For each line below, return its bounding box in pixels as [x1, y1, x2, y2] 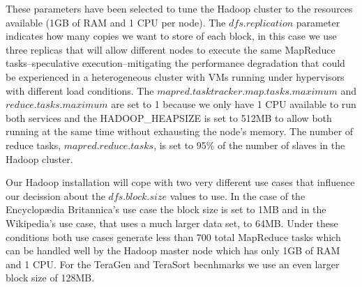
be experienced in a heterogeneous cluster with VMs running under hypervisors [6, 69, 345, 84]
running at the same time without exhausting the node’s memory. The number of [6, 124, 354, 139]
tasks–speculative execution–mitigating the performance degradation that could [6, 56, 345, 70]
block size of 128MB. [6, 270, 95, 285]
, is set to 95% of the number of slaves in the [153, 137, 345, 152]
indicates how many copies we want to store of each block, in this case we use [6, 29, 337, 43]
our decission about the [6, 188, 105, 203]
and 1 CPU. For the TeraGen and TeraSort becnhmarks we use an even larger [6, 256, 340, 271]
